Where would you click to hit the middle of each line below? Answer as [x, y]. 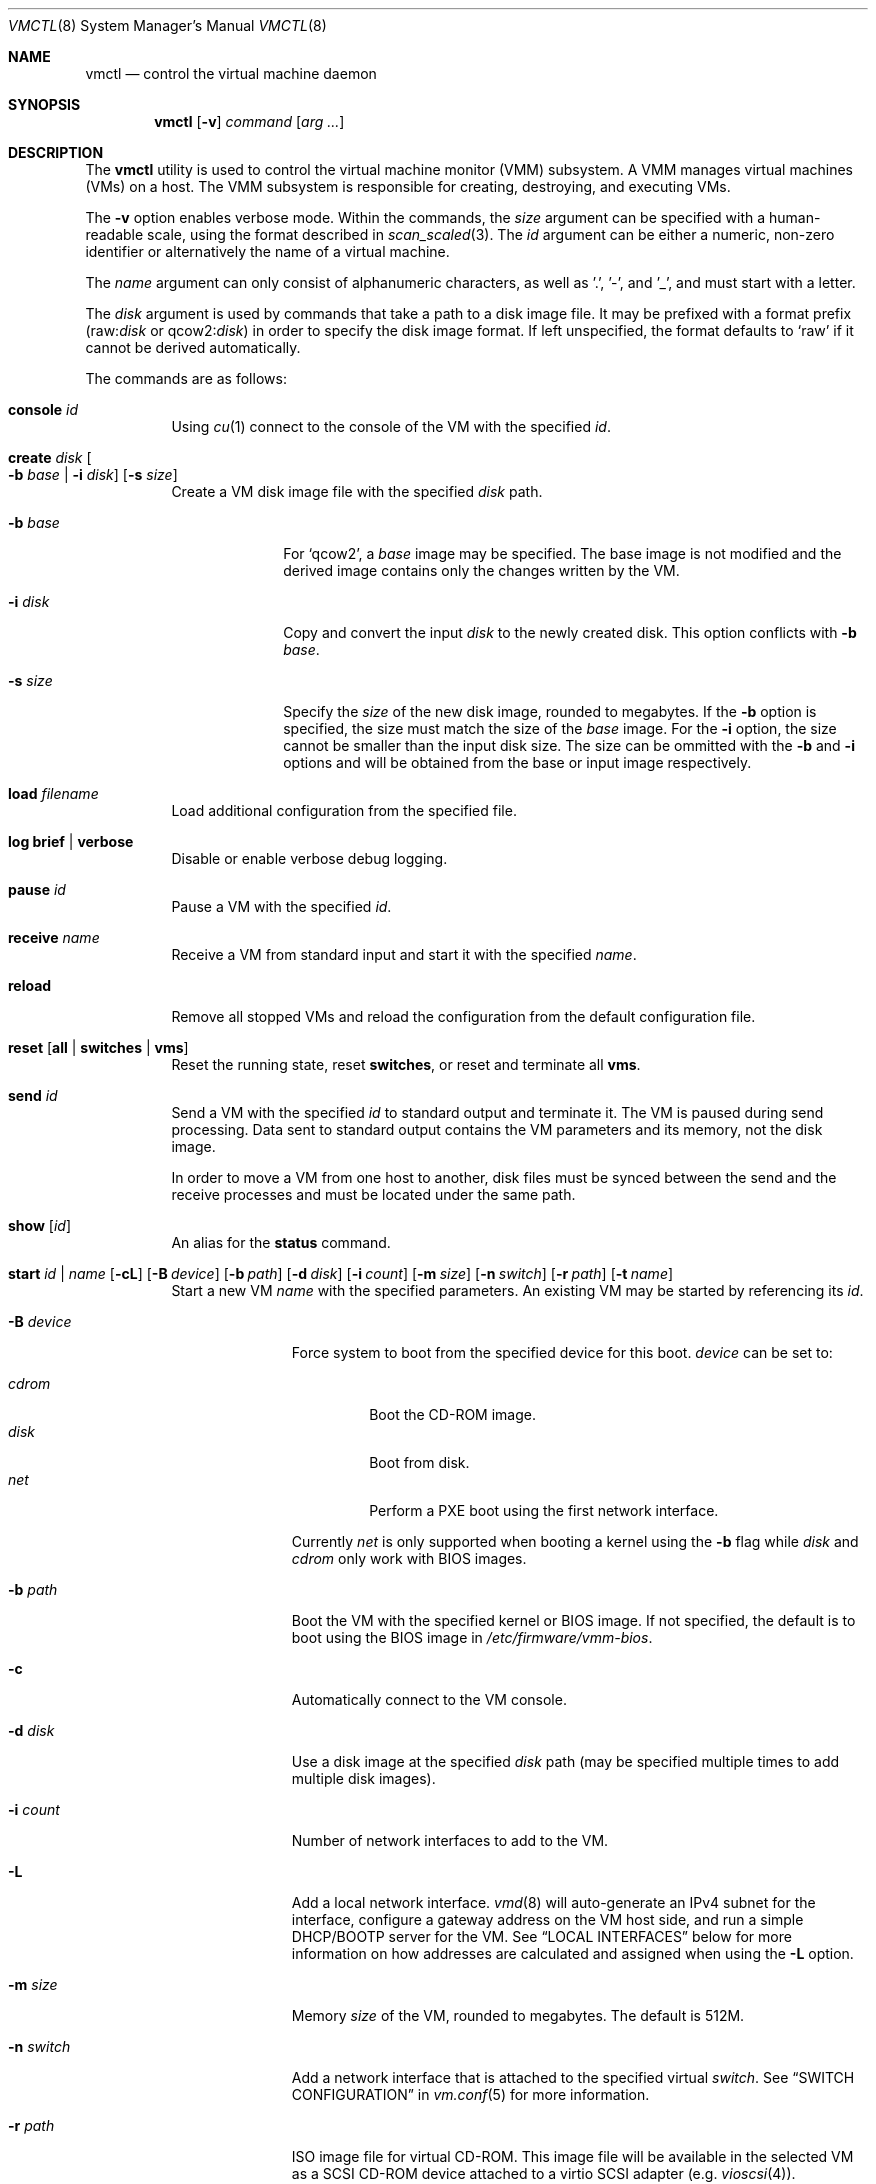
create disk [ [50, 457]
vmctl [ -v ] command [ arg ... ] [249, 121]
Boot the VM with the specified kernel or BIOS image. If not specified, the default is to [573, 1620]
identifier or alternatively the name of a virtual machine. [267, 251]
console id [43, 409]
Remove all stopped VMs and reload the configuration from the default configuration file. [463, 1016]
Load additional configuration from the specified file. [344, 810]
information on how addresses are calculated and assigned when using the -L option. [572, 1953]
